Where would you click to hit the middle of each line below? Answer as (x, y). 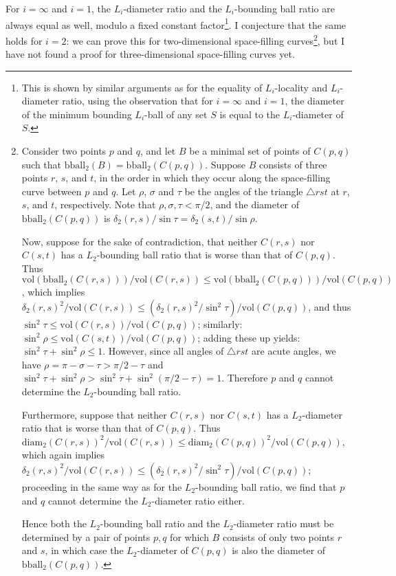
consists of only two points (278, 536)
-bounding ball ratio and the (160, 523)
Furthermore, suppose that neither (94, 414)
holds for (24, 40)
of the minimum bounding (77, 114)
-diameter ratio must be (284, 523)
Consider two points (64, 151)
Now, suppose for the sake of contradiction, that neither (140, 241)
